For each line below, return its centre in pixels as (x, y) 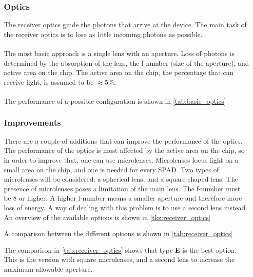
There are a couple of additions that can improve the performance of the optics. (123, 140)
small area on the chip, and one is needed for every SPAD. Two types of (111, 169)
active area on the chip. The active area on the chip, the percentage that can (119, 72)
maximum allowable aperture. (48, 268)
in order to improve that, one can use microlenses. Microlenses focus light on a (121, 159)
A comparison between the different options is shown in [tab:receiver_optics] (118, 233)
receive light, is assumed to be (49, 82)
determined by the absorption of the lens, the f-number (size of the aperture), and (126, 63)
